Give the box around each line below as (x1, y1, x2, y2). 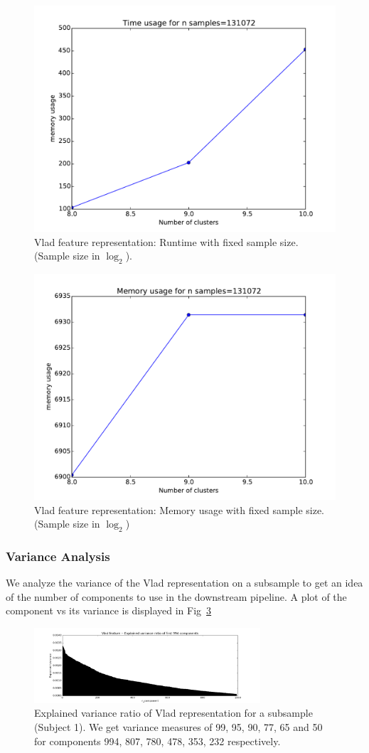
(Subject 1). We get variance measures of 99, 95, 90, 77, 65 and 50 (34, 720, 323, 735)
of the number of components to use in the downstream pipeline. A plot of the (6, 589, 347, 604)
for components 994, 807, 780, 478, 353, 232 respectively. (34, 733, 281, 748)
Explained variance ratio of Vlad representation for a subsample (34, 705, 313, 720)
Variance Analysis (6, 547, 110, 565)
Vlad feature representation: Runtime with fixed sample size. (34, 234, 299, 249)
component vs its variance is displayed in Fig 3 (6, 603, 212, 618)
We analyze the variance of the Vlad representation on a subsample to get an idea (6, 575, 363, 590)
